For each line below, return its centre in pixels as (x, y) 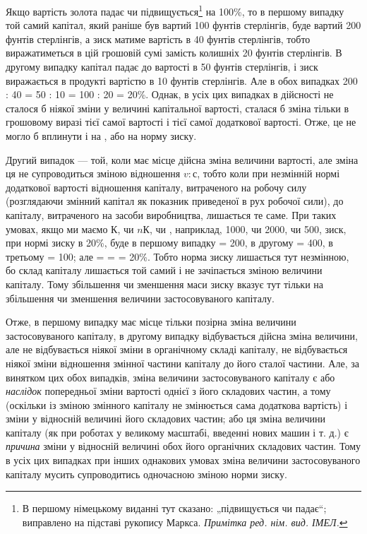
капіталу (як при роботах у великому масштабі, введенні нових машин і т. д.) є (177, 432)
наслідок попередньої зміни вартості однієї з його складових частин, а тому (168, 391)
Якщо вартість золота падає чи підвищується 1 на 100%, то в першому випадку (175, 10)
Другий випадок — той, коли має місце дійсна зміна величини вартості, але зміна (182, 159)
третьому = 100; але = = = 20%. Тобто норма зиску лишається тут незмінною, (178, 256)
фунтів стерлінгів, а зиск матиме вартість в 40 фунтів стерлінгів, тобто (158, 38)
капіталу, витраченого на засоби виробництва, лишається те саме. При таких (171, 214)
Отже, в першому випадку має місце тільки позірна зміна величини (151, 322)
